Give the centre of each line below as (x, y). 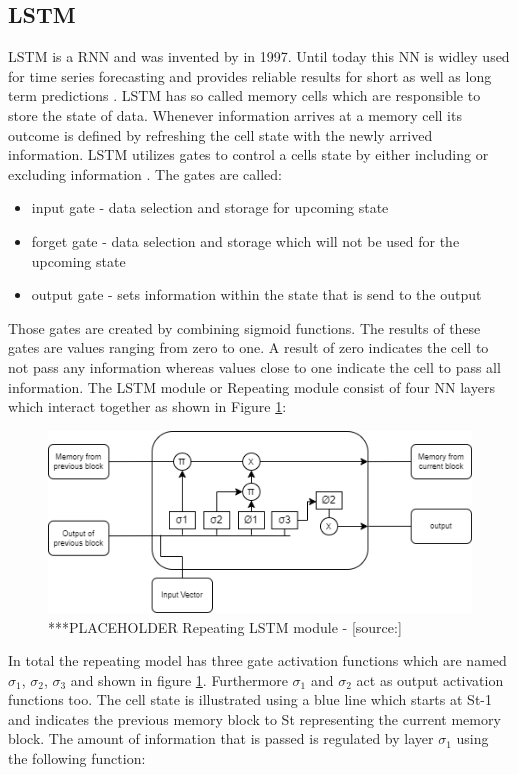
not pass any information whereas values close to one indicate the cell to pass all (254, 366)
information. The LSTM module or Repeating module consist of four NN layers (251, 386)
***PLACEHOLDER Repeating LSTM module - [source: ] (225, 626)
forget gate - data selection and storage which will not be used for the (245, 240)
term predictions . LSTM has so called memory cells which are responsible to (244, 95)
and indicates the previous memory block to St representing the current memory (254, 718)
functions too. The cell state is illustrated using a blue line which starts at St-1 (250, 699)
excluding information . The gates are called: (145, 173)
